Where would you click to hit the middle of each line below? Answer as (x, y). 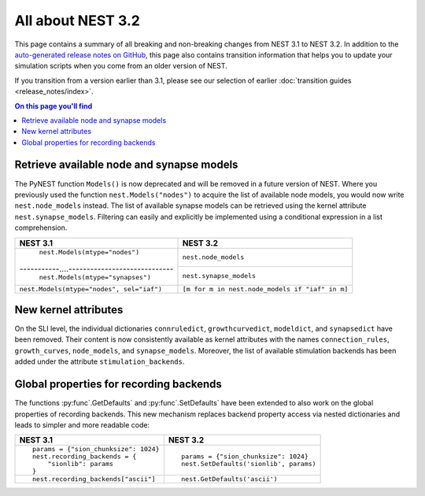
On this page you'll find (54, 105)
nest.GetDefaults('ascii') (230, 479)
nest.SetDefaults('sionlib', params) (249, 464)
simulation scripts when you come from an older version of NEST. (121, 66)
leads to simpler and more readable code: (82, 424)
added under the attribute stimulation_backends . (100, 361)
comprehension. (41, 228)
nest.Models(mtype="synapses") (95, 277)
